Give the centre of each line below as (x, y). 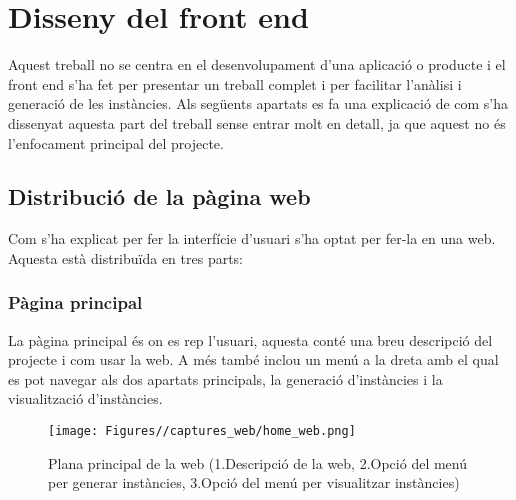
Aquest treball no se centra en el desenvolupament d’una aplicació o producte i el (257, 64)
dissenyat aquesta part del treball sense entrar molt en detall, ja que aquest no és (257, 122)
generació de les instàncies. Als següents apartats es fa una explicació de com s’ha (258, 103)
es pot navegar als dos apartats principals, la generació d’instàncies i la (225, 378)
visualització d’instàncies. (85, 398)
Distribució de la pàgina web (159, 196)
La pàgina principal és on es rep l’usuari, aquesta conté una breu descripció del (250, 339)
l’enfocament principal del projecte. (116, 142)
